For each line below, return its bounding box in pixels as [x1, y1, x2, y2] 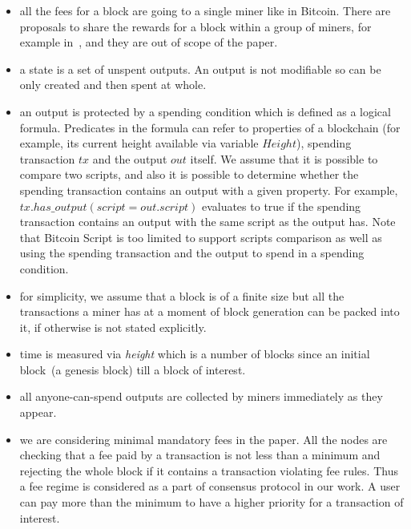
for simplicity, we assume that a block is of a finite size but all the [19, 287, 345, 304]
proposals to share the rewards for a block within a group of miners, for [19, 18, 372, 34]
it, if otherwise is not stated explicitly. [19, 318, 207, 335]
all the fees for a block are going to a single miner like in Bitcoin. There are [19, 2, 391, 18]
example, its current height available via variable [19, 135, 259, 151]
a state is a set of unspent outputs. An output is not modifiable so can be [19, 60, 381, 77]
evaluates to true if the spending [201, 197, 361, 214]
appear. [19, 404, 57, 421]
